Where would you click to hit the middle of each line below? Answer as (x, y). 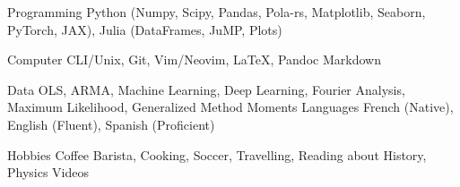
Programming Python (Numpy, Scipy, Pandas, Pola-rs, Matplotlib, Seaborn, (217, 12)
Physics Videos (48, 172)
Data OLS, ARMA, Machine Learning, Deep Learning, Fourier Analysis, (206, 89)
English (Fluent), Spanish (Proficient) (111, 124)
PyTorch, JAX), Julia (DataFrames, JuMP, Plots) (145, 29)
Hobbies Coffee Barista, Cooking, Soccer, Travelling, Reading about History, (217, 154)
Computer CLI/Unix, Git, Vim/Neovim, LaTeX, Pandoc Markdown (194, 59)
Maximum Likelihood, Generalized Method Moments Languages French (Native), (230, 107)
